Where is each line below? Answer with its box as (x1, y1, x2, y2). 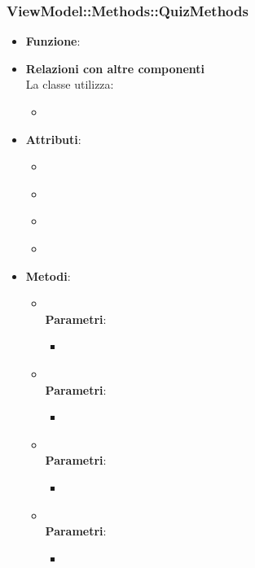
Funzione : (25, 33, 81, 50)
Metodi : (25, 267, 71, 284)
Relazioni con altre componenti (25, 59, 205, 76)
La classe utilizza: (25, 76, 114, 93)
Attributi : (25, 130, 81, 147)
